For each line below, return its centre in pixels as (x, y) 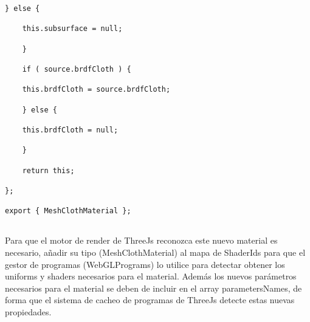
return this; (48, 170)
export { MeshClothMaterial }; (68, 211)
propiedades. (28, 312)
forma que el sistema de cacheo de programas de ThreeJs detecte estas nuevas (150, 300)
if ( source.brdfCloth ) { (77, 69)
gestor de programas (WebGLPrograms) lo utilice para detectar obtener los (145, 264)
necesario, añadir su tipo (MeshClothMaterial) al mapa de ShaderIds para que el (155, 252)
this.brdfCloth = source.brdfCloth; (96, 90)
